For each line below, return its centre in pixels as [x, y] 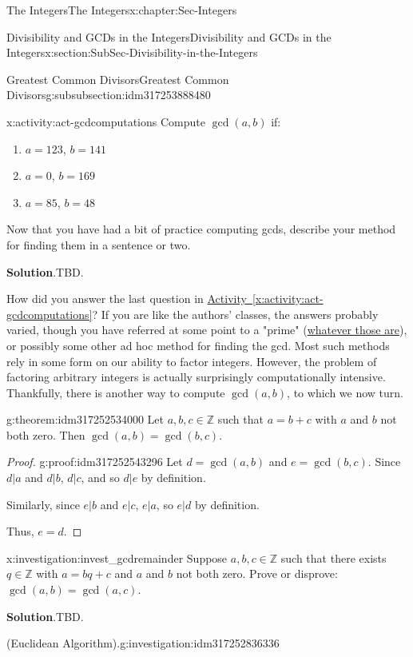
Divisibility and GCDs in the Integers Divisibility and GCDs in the [169, 36]
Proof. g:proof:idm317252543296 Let [95, 462]
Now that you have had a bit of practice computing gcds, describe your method [201, 229]
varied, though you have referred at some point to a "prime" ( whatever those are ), [207, 330]
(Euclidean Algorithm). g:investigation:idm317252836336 [143, 643]
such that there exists [334, 557]
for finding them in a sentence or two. [99, 244]
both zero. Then [46, 434]
